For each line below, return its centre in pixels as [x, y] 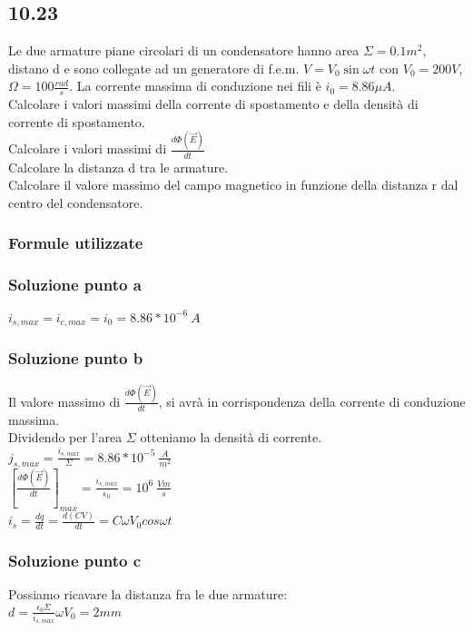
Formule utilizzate [76, 243]
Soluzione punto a [75, 285]
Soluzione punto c [75, 560]
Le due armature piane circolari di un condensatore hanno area [184, 50]
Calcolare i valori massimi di [88, 148]
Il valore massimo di [64, 401]
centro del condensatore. [76, 202]
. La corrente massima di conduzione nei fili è [195, 86]
